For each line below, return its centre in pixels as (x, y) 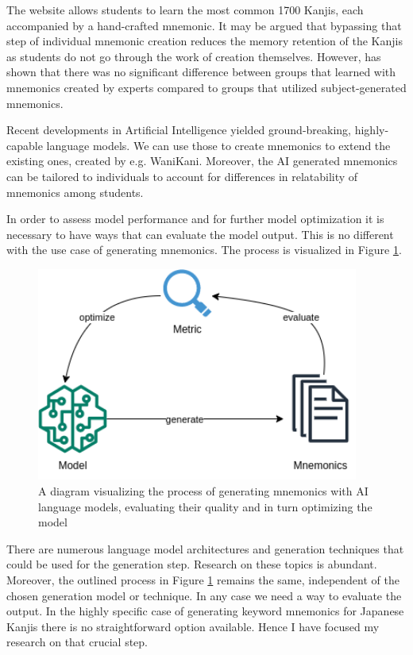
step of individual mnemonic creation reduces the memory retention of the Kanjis (205, 41)
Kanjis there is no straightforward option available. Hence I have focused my (193, 626)
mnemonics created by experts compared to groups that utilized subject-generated (206, 87)
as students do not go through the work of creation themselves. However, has (194, 56)
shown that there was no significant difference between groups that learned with (201, 72)
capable (25, 145)
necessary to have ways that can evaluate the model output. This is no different (200, 234)
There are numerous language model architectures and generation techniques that (205, 548)
